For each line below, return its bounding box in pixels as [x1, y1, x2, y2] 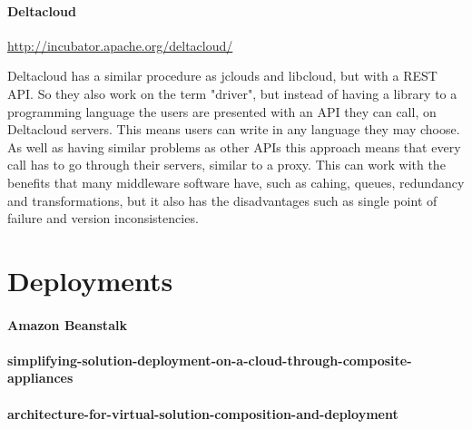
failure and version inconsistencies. [7, 209, 199, 228]
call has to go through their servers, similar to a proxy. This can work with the [7, 155, 446, 174]
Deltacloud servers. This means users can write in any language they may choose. [7, 120, 460, 139]
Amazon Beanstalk [7, 315, 127, 334]
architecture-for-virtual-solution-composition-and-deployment [7, 404, 398, 423]
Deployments [7, 261, 173, 298]
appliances [7, 368, 74, 387]
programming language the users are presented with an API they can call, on [7, 102, 437, 121]
